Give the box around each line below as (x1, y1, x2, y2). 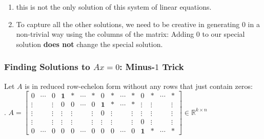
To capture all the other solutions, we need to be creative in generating (16, 18, 240, 29)
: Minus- (119, 60, 155, 73)
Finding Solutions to (4, 60, 90, 73)
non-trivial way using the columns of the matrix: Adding (16, 29, 194, 39)
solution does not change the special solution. (16, 38, 163, 49)
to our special (202, 29, 245, 39)
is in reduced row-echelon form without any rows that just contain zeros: (25, 80, 253, 91)
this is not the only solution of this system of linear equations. (16, 2, 212, 12)
